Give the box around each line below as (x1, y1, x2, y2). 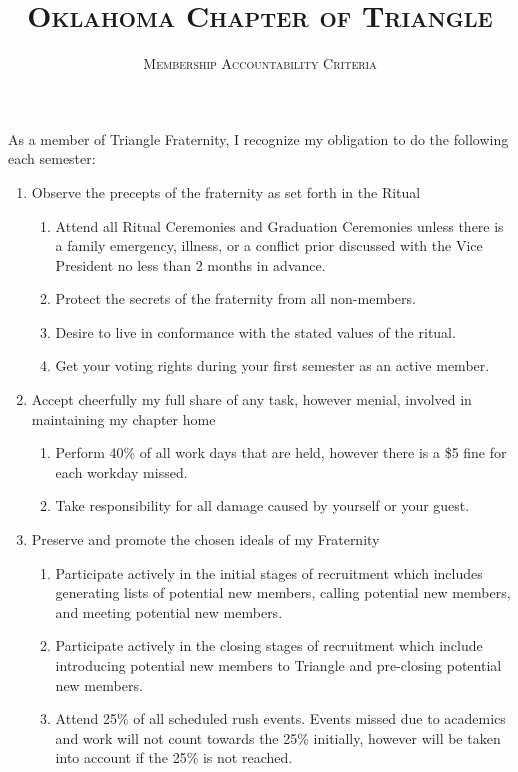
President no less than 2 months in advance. (55, 254, 326, 275)
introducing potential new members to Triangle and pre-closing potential (55, 655, 502, 675)
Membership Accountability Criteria (143, 53, 377, 74)
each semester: (8, 148, 96, 169)
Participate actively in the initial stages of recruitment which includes (55, 562, 483, 583)
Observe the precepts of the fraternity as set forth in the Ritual (31, 181, 421, 202)
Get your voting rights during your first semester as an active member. (55, 355, 490, 376)
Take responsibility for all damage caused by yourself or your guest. (55, 495, 470, 516)
